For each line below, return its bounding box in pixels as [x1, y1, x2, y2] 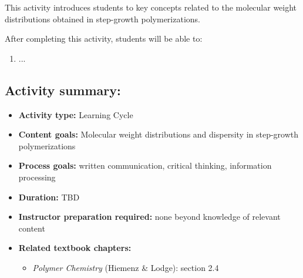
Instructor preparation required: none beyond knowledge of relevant [18, 210, 281, 223]
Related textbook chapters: [18, 242, 132, 254]
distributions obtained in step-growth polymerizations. [5, 12, 200, 25]
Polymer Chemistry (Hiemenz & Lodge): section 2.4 [32, 261, 219, 273]
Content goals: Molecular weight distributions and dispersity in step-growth [18, 128, 299, 140]
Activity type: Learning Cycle [18, 108, 133, 120]
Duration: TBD [18, 190, 80, 203]
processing [18, 170, 56, 183]
